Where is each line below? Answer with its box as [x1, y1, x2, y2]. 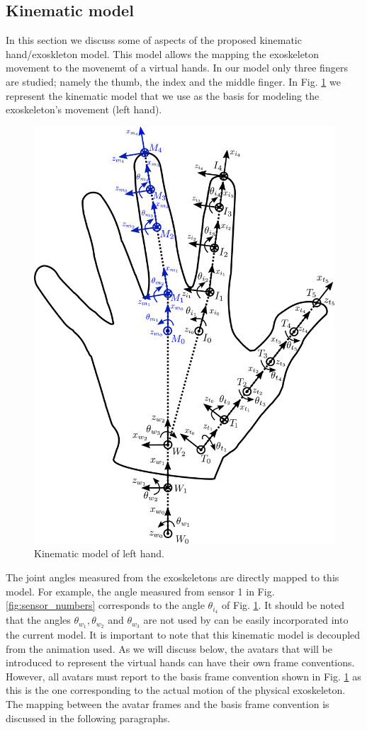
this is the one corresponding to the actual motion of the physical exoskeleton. [6, 683, 346, 697]
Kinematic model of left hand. [34, 546, 164, 561]
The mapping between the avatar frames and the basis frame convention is [6, 696, 329, 711]
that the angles [6, 612, 71, 627]
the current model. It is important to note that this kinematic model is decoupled [6, 627, 361, 641]
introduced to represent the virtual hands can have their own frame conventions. [6, 655, 355, 670]
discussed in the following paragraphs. [6, 710, 171, 725]
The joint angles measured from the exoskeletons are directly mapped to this [6, 570, 339, 585]
